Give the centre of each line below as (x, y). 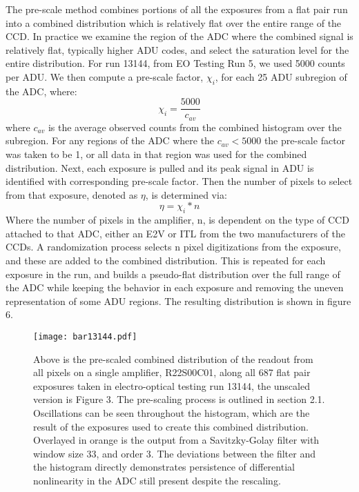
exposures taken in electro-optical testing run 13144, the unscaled (172, 385)
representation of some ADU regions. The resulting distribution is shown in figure (178, 301)
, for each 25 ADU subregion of (281, 76)
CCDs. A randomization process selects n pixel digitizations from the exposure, (173, 247)
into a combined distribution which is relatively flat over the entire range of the (174, 22)
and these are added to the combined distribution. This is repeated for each (166, 260)
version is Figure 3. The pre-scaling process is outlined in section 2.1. (179, 399)
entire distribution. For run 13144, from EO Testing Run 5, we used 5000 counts (175, 63)
